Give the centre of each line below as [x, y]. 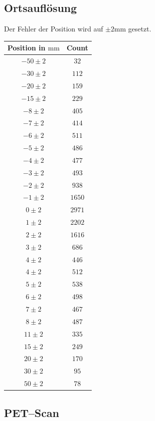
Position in [26, 48]
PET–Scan [32, 412]
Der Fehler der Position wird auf [54, 29]
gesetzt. [140, 29]
